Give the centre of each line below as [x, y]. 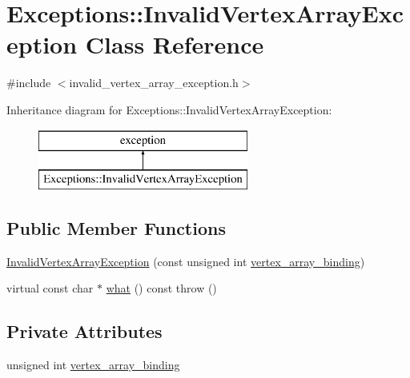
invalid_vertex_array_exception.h [154, 83]
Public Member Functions [116, 228]
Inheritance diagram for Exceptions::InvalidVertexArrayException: [169, 109]
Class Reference [175, 44]
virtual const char [50, 288]
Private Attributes [84, 331]
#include [29, 83]
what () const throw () [161, 288]
